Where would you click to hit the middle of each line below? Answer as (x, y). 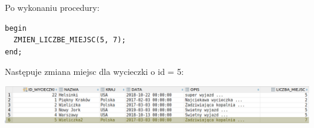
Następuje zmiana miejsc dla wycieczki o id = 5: (95, 72)
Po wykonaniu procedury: (52, 7)
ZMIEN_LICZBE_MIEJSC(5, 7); (70, 40)
